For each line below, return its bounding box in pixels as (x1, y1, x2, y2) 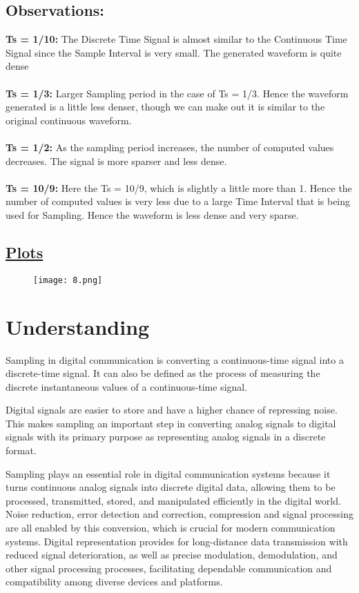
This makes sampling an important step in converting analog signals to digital (6, 416, 336, 430)
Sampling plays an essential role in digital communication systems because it (6, 466, 331, 480)
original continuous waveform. (6, 113, 132, 127)
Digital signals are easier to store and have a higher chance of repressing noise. (6, 402, 338, 417)
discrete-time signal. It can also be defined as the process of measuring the (6, 366, 320, 380)
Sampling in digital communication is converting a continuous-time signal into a (6, 352, 344, 367)
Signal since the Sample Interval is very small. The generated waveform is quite (6, 45, 342, 59)
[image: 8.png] (33, 275, 103, 285)
